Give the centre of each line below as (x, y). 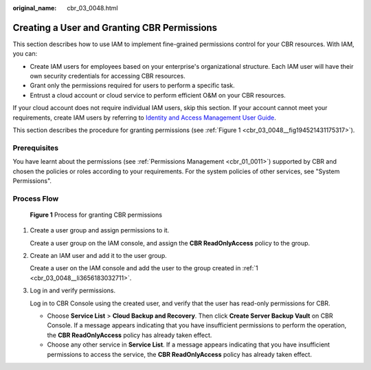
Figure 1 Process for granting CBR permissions (96, 215)
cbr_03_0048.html (92, 8)
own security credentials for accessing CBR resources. (108, 76)
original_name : (35, 8)
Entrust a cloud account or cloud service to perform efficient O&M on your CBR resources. (158, 95)
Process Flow (36, 198)
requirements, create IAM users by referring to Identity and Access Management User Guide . (144, 118)
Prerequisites (35, 148)
